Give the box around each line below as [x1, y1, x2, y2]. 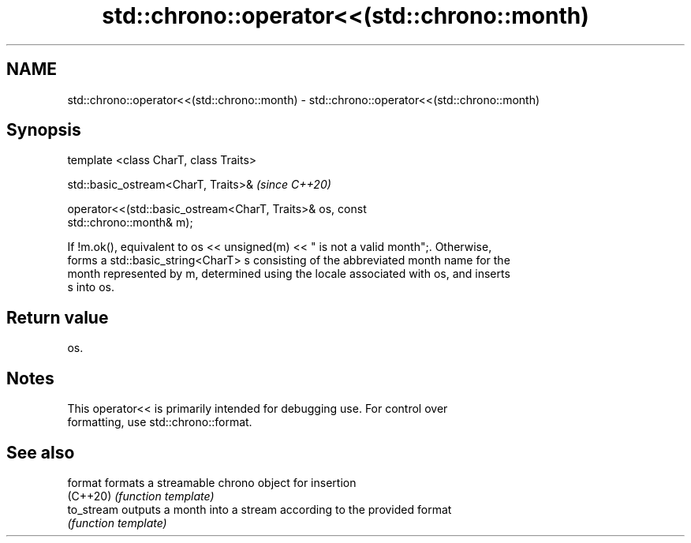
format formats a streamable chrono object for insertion [67, 475, 357, 489]
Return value [6, 307, 109, 328]
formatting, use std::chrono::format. [67, 415, 252, 429]
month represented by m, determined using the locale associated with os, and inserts [67, 267, 510, 281]
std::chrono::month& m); [67, 215, 193, 230]
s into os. [67, 280, 114, 294]
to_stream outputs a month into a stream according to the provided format [67, 502, 452, 516]
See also [6, 442, 75, 462]
